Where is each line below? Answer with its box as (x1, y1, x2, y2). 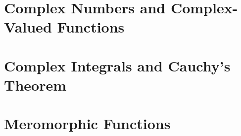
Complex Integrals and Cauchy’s (4, 55, 231, 75)
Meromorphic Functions (4, 113, 171, 134)
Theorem (4, 74, 67, 95)
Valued (4, 17, 52, 37)
